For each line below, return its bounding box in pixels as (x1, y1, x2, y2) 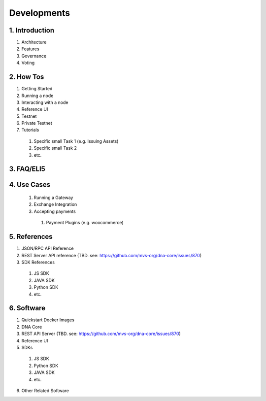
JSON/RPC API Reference (21, 245, 74, 251)
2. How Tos (9, 73, 44, 81)
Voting (21, 60, 35, 66)
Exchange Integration (33, 201, 77, 207)
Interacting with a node (21, 99, 68, 105)
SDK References (21, 259, 55, 265)
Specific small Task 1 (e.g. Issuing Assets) (33, 138, 119, 144)
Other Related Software (21, 387, 69, 394)
